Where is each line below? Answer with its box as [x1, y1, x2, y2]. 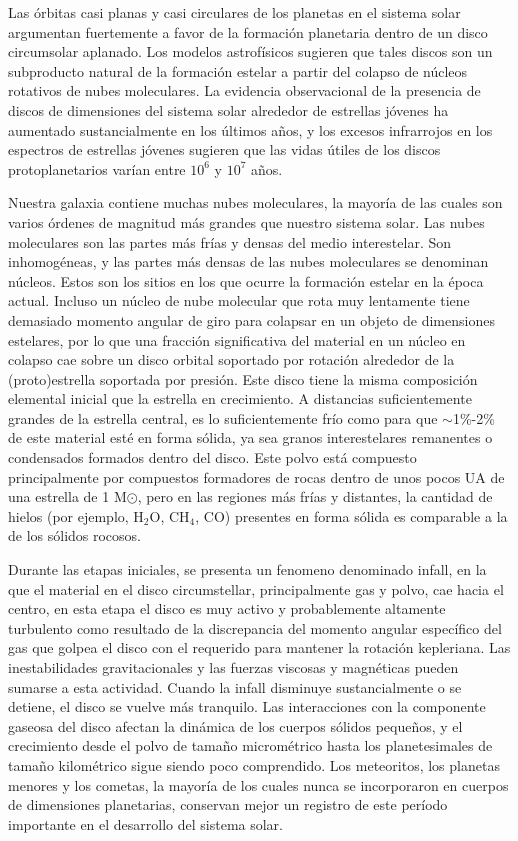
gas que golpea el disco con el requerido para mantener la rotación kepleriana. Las [8, 637, 511, 658]
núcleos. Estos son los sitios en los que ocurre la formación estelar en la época [8, 270, 484, 291]
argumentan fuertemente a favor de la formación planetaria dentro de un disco [8, 21, 488, 42]
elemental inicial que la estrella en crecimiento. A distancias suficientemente [8, 388, 472, 409]
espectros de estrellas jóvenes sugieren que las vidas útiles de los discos [8, 139, 441, 160]
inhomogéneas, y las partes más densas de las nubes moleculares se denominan [8, 251, 489, 272]
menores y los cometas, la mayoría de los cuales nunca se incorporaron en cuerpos [8, 774, 509, 795]
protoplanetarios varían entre [8, 158, 186, 179]
